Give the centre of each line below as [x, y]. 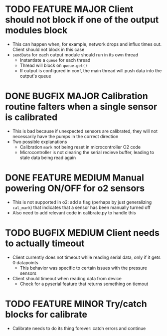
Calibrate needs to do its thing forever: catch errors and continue [79, 328]
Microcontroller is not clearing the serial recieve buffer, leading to [87, 152]
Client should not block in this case [48, 49]
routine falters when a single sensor [81, 107]
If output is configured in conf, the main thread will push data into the [91, 70]
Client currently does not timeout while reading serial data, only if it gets [86, 257]
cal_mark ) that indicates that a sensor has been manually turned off [82, 207]
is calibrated [31, 117]
